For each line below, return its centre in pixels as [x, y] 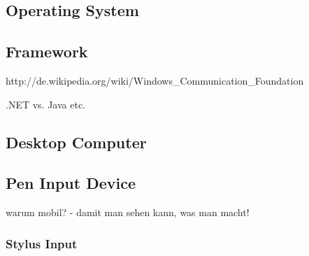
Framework [47, 51]
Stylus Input [42, 243]
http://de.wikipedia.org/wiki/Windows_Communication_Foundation [155, 80]
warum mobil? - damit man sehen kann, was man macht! [128, 212]
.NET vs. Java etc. [46, 104]
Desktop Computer [76, 142]
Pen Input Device [71, 183]
